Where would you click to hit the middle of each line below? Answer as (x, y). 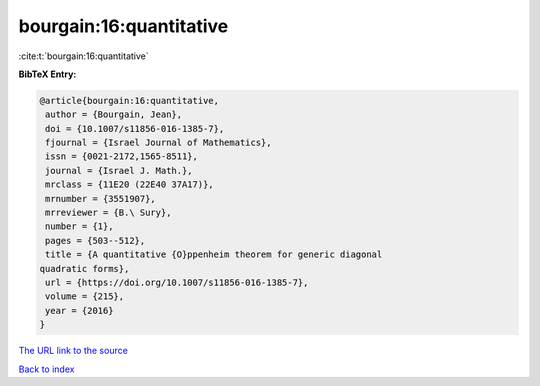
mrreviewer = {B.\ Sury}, (108, 213)
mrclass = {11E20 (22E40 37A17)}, (129, 184)
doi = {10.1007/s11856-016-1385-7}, (135, 128)
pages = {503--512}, (95, 240)
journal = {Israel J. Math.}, (119, 170)
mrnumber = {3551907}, (101, 198)
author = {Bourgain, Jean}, (114, 114)
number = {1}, (79, 226)
